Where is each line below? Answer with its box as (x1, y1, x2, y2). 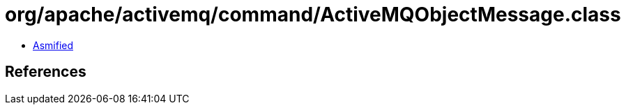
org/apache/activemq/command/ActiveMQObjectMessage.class (5, 3, 621, 26)
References (5, 63, 86, 81)
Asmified (33, 39, 74, 51)
